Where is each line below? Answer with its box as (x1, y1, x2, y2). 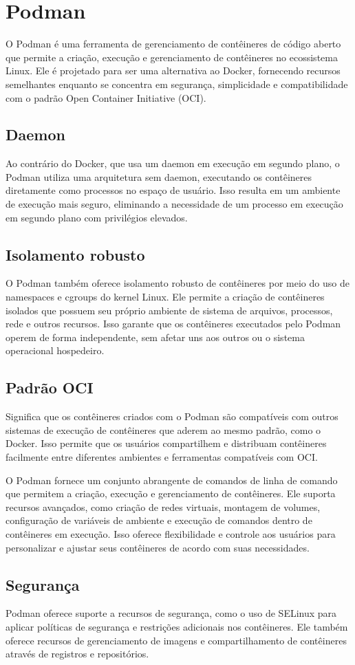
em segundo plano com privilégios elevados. (6, 210, 188, 224)
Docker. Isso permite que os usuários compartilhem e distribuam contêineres (6, 436, 327, 450)
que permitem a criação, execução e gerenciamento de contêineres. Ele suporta (6, 486, 336, 501)
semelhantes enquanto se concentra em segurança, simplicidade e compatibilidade (6, 76, 348, 91)
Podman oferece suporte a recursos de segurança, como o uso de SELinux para (6, 606, 337, 620)
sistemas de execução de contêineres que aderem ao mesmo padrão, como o (6, 422, 321, 437)
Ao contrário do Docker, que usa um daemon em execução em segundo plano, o (6, 156, 340, 171)
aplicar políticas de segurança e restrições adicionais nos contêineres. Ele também (6, 619, 348, 633)
